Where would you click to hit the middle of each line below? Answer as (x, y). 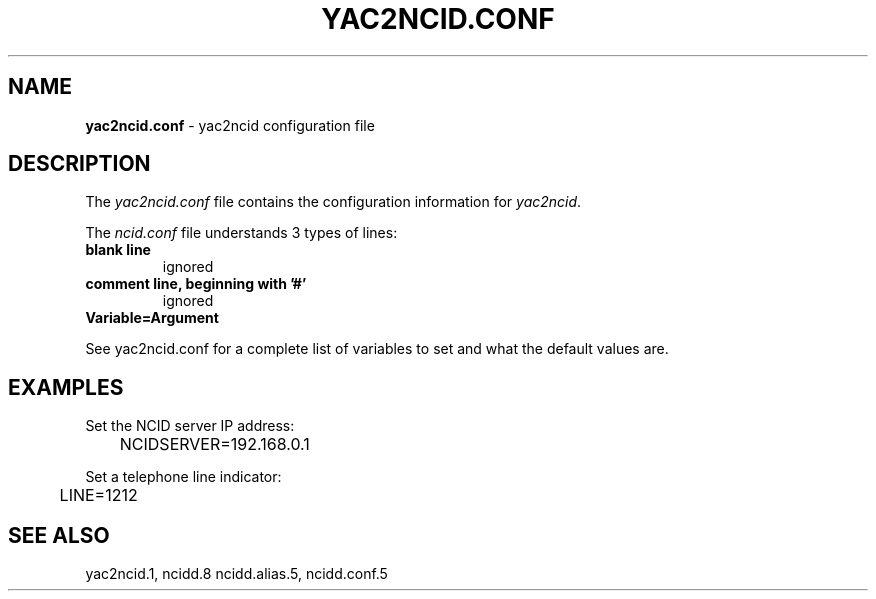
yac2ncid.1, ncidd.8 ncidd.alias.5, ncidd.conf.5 (236, 574)
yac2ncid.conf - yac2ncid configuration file (230, 125)
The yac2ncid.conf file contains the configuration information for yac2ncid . (333, 202)
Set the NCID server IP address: (190, 426)
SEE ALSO (59, 535)
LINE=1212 (98, 495)
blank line (118, 250)
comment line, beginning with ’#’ (196, 284)
